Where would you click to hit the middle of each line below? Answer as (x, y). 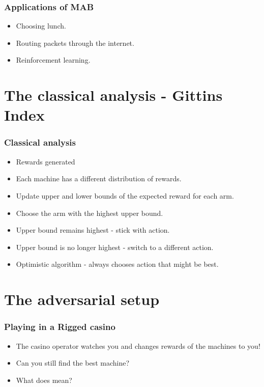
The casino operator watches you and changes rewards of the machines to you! (138, 345)
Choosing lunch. (41, 26)
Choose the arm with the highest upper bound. (90, 213)
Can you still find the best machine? (73, 363)
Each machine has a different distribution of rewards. (99, 178)
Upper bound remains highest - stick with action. (93, 230)
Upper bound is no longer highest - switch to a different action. (115, 247)
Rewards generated (46, 161)
